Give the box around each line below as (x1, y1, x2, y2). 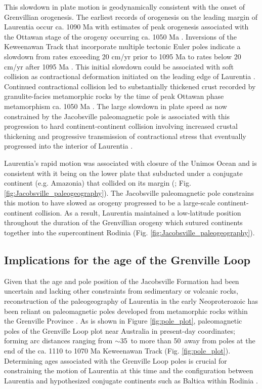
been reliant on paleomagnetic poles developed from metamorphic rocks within (4, 305, 248, 316)
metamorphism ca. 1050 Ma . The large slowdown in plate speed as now (4, 100, 227, 111)
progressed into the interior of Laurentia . (4, 140, 133, 151)
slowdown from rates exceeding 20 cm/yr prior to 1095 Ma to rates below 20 (4, 51, 241, 61)
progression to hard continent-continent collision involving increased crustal (4, 121, 238, 131)
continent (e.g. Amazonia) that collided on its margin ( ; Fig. (4, 178, 191, 188)
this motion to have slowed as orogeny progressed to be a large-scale (4, 197, 215, 208)
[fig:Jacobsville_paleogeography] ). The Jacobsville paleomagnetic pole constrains (4, 187, 254, 198)
